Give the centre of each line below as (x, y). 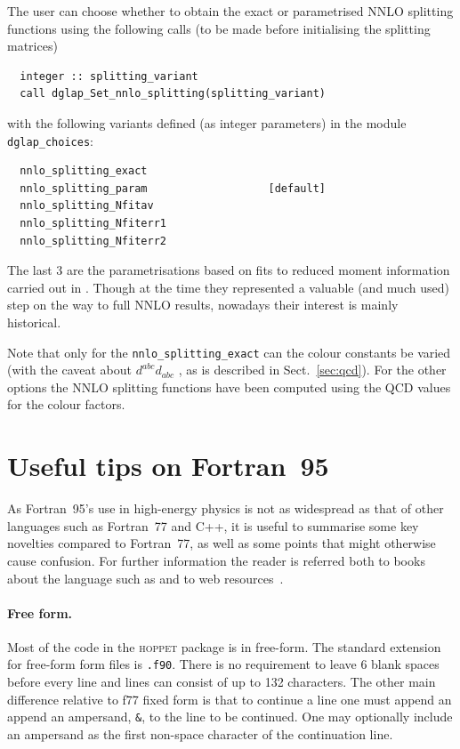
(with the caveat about (69, 370)
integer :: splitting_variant (109, 76)
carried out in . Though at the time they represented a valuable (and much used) (228, 287)
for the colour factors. (66, 404)
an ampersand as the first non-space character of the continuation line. (200, 733)
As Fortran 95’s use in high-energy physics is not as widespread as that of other (226, 508)
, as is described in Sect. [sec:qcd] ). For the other (312, 370)
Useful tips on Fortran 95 (168, 466)
